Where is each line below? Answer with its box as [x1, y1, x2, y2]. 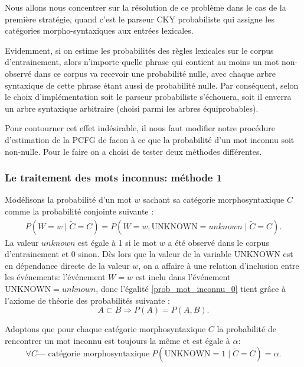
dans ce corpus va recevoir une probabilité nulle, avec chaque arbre [34, 67, 276, 79]
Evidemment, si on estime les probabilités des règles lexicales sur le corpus [5, 44, 274, 56]
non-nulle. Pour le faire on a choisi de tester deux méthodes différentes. [5, 145, 262, 157]
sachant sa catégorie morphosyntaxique [143, 193, 285, 206]
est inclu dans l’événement [135, 271, 231, 283]
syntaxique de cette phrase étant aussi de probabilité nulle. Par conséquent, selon [5, 79, 299, 91]
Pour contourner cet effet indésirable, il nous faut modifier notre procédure [5, 122, 276, 134]
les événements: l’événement [5, 271, 106, 283]
